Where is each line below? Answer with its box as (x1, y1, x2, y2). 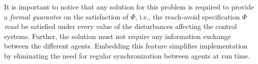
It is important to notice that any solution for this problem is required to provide (4, 1, 254, 11)
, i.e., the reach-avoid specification (135, 11, 240, 21)
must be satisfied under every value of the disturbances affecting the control (4, 21, 237, 31)
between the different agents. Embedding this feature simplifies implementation (4, 40, 248, 51)
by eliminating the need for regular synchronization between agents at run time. (4, 50, 250, 60)
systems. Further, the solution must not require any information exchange (4, 30, 231, 41)
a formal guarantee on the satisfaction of (4, 11, 128, 21)
